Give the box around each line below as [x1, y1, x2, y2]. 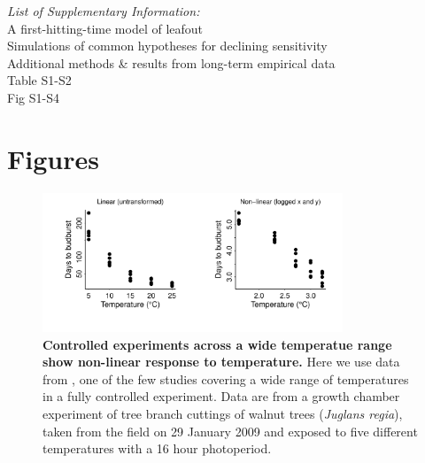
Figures [7, 140, 99, 176]
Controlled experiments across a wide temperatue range [42, 335, 392, 353]
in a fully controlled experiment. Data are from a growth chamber [42, 387, 400, 405]
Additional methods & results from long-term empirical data [7, 53, 336, 72]
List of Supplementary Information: [7, 2, 200, 19]
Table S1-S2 [7, 71, 72, 89]
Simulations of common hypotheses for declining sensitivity [7, 36, 328, 55]
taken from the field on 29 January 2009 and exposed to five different [42, 421, 418, 440]
